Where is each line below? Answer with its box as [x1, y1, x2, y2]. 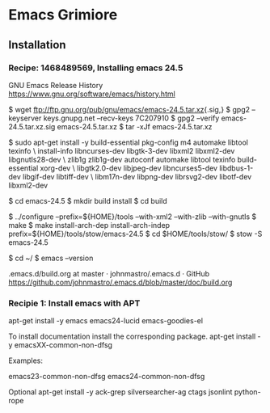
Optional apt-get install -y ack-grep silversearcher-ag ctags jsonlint [8, 387, 233, 397]
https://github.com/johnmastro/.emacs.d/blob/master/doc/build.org [8, 277, 233, 287]
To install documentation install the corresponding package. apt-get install [8, 331, 256, 341]
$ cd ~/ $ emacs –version [8, 253, 94, 263]
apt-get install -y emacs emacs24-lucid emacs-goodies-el [8, 316, 204, 326]
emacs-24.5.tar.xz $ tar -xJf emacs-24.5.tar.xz [57, 121, 213, 131]
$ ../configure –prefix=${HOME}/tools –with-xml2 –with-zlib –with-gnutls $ [8, 212, 257, 221]
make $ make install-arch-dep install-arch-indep [8, 220, 171, 230]
